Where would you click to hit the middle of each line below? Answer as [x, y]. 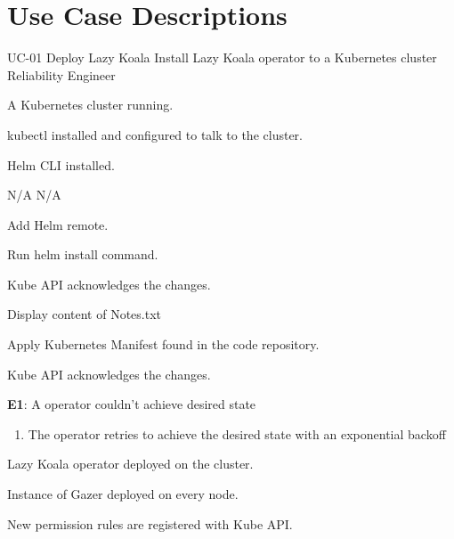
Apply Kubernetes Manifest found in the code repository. [163, 344]
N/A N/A [34, 195]
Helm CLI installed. [61, 164]
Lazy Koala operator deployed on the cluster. [130, 464]
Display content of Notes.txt [85, 314]
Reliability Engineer [61, 74]
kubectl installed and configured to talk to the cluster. [155, 134]
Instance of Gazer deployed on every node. [123, 494]
